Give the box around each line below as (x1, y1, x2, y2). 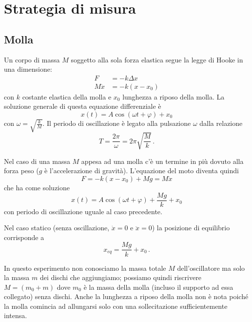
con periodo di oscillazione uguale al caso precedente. (4, 206, 162, 216)
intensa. (4, 310, 27, 321)
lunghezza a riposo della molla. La (122, 91, 225, 101)
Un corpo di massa (4, 54, 60, 64)
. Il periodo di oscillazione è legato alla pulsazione (42, 118, 191, 128)
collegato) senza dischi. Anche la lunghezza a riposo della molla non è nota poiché (4, 291, 249, 302)
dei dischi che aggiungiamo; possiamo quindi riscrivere (39, 272, 201, 282)
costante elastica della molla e (22, 91, 112, 101)
